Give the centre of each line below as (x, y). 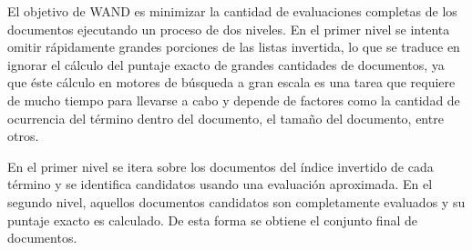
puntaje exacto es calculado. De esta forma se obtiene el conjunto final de (212, 220)
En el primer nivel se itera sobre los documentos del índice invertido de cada (221, 166)
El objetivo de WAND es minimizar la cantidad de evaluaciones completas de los (232, 11)
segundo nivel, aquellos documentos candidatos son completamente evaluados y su (236, 201)
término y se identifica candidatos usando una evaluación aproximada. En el (220, 184)
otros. (23, 136)
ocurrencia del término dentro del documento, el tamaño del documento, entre (226, 118)
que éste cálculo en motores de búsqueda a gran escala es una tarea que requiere (231, 82)
